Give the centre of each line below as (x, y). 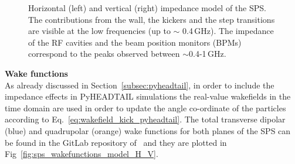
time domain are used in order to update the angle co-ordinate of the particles (145, 107)
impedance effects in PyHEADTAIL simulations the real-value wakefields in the (148, 96)
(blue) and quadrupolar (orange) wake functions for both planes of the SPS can (148, 130)
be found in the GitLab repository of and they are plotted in (116, 142)
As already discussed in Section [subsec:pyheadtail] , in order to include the (140, 85)
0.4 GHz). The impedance (228, 31)
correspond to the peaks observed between (104, 54)
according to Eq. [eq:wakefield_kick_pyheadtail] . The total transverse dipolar (145, 119)
